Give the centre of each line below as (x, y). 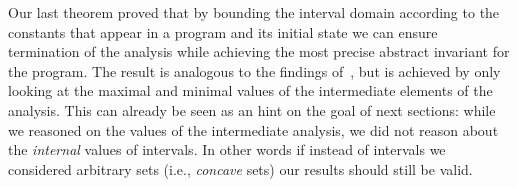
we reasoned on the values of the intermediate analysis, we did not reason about (253, 129)
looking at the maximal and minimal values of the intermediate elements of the (250, 90)
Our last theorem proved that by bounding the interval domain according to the (254, 12)
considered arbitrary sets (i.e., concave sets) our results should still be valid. (240, 168)
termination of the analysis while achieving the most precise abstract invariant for (259, 51)
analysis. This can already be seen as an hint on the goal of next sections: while (252, 109)
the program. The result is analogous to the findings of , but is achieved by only (254, 70)
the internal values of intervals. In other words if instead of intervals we (227, 149)
